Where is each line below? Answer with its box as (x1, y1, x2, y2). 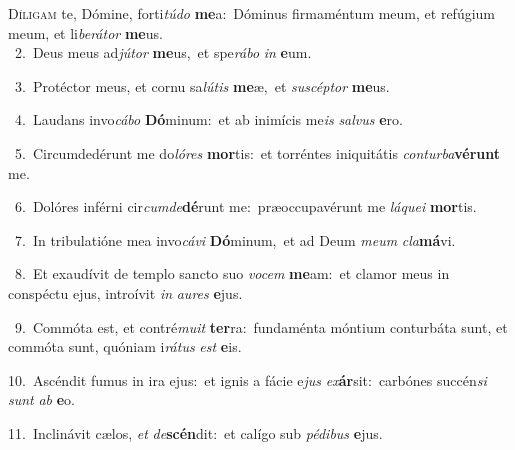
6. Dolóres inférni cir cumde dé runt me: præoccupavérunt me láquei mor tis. (14, 196, 477, 217)
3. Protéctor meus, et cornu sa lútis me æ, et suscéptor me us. (14, 75, 390, 96)
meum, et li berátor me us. (8, 22, 163, 43)
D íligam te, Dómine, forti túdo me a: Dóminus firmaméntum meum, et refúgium (8, 3, 496, 23)
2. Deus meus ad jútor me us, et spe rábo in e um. (14, 42, 312, 63)
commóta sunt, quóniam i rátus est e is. (8, 336, 242, 357)
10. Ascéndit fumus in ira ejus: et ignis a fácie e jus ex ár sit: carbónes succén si (8, 369, 487, 390)
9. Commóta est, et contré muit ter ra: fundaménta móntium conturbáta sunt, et (14, 316, 508, 337)
